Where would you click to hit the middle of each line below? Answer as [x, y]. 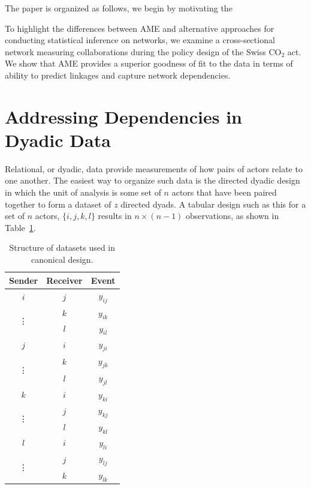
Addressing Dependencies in [124, 116]
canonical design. [62, 259]
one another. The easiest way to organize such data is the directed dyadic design [153, 180]
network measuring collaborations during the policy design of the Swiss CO [143, 51]
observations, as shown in [233, 216]
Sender [24, 280]
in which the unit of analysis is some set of [83, 192]
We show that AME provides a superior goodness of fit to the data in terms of [149, 63]
